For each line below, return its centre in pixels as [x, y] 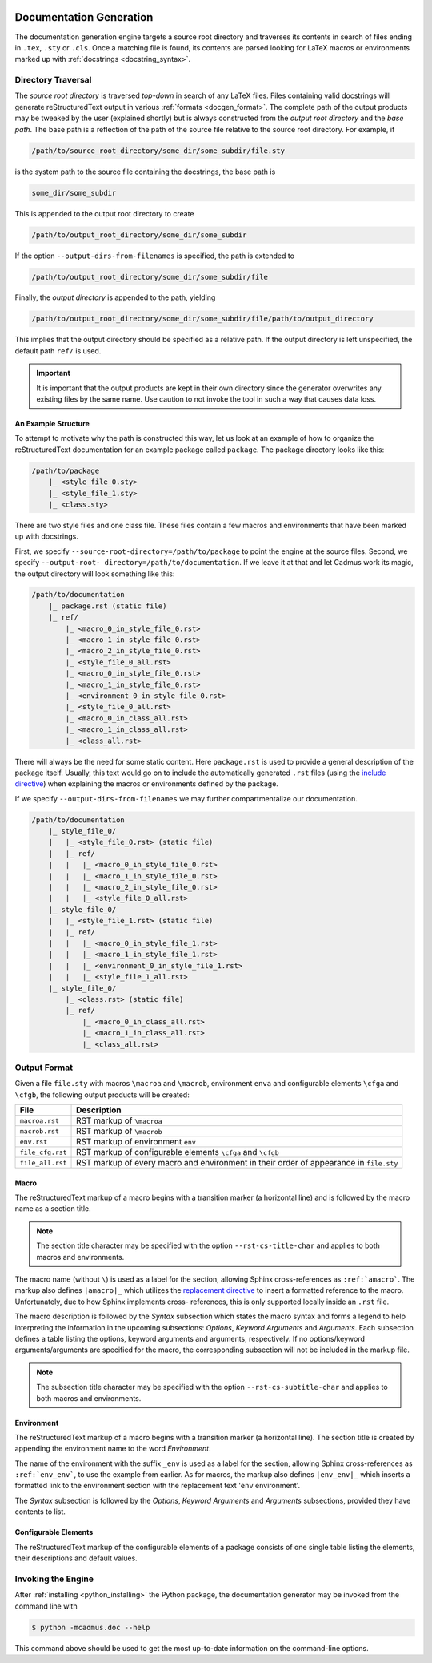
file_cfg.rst [43, 1152]
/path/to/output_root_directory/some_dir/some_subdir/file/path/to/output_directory [202, 319]
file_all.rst [43, 1162]
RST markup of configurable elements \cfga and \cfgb [178, 1152]
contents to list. [40, 1512]
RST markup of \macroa [120, 1120]
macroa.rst [40, 1121]
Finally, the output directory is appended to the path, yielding [115, 297]
